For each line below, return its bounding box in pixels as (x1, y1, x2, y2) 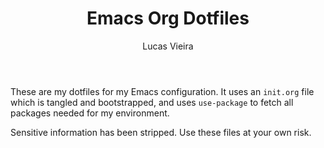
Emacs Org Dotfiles (86, 7, 250, 30)
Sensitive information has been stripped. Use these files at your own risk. (10, 126, 312, 138)
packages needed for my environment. (10, 107, 170, 119)
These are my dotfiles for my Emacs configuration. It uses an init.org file (10, 85, 315, 97)
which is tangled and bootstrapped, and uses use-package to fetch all (10, 96, 294, 108)
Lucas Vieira (142, 40, 194, 52)
